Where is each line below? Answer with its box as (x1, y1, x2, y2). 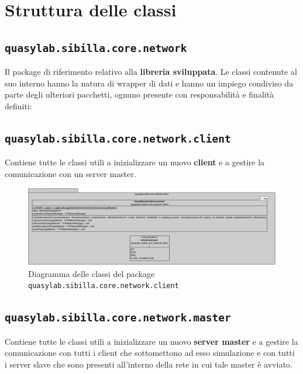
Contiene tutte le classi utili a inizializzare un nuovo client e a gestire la (5, 156, 265, 168)
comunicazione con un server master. (5, 167, 136, 179)
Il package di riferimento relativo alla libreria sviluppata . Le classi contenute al (5, 65, 297, 78)
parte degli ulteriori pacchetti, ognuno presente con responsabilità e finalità (5, 88, 274, 101)
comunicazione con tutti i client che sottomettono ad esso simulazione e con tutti (5, 347, 295, 359)
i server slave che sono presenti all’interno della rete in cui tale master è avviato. (5, 358, 292, 370)
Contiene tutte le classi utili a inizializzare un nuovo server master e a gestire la (5, 335, 298, 347)
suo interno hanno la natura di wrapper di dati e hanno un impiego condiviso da (5, 77, 294, 89)
